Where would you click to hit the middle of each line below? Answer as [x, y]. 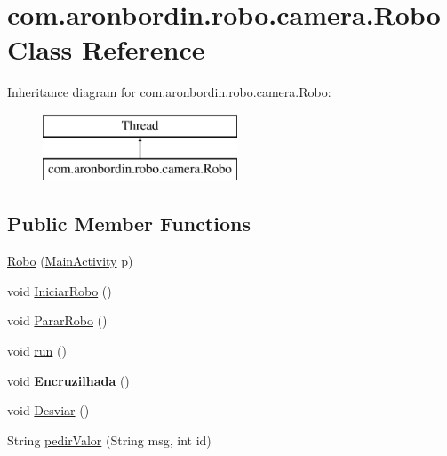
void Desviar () [48, 410]
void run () [37, 351]
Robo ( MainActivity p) [70, 261]
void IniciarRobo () [60, 290]
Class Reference [106, 49]
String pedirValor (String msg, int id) [109, 440]
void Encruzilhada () [68, 380]
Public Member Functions [129, 224]
